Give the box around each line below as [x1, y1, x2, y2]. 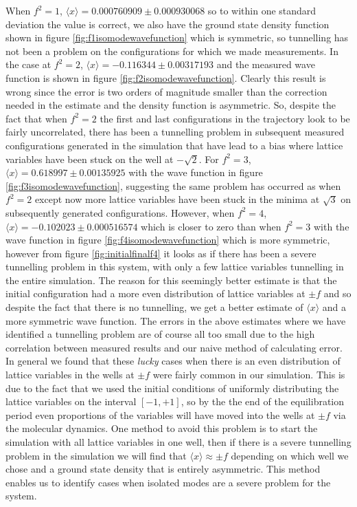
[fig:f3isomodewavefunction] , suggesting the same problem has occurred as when [5, 178, 341, 193]
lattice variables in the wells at [5, 367, 135, 382]
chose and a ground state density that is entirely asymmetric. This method [5, 462, 321, 476]
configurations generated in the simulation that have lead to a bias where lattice [5, 138, 343, 152]
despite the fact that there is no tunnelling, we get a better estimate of [5, 300, 303, 314]
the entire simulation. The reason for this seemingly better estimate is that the [5, 272, 337, 287]
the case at [5, 57, 51, 72]
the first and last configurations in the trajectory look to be [100, 111, 350, 125]
